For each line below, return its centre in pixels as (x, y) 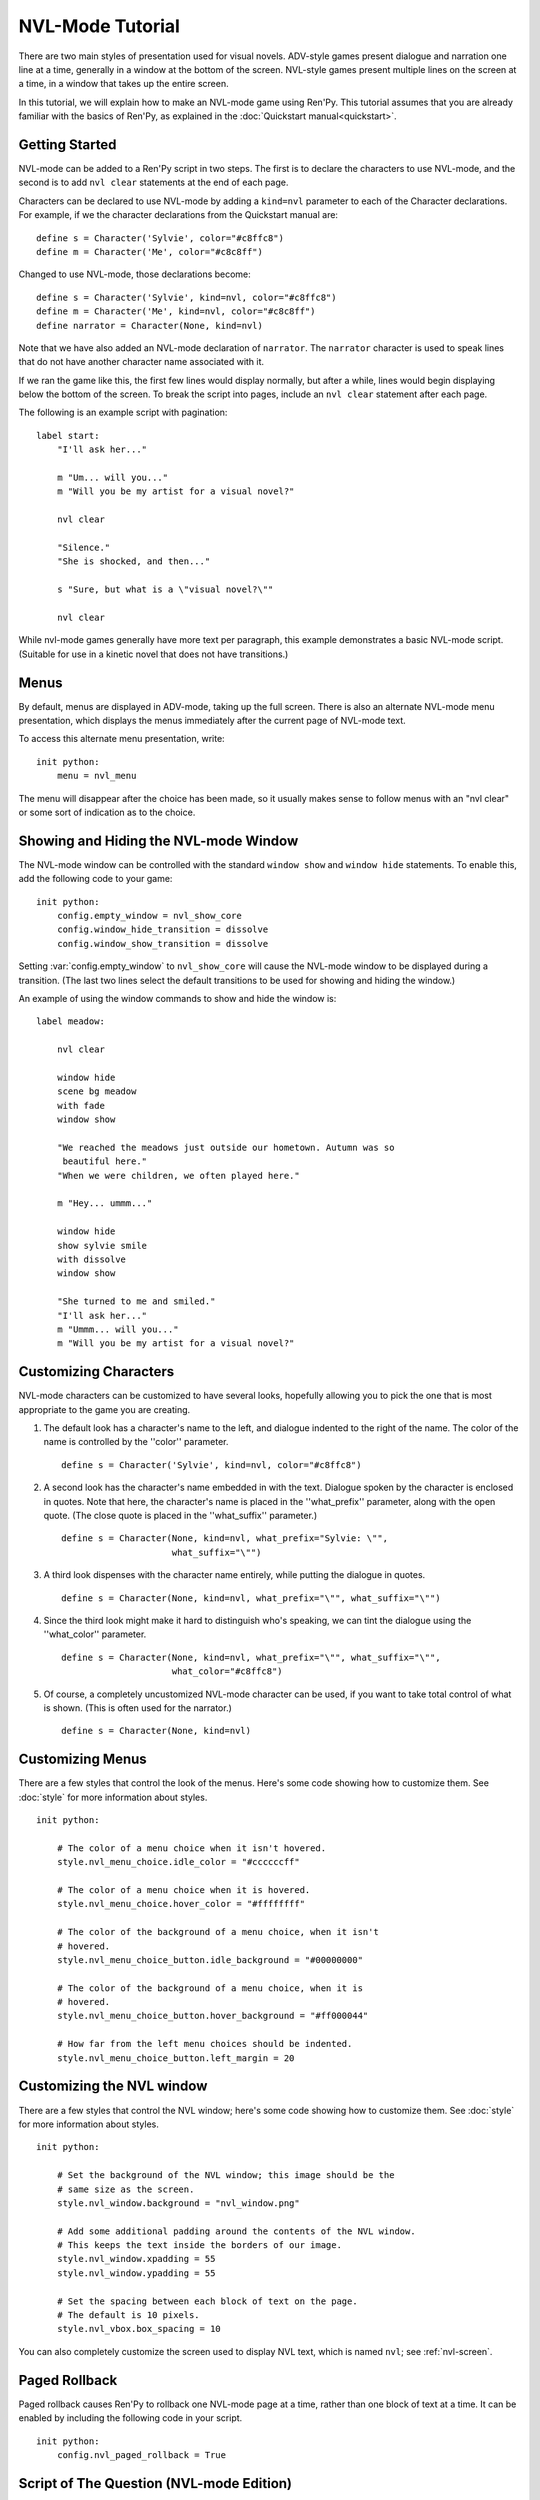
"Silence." (83, 547)
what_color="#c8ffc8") (227, 1671)
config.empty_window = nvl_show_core (149, 916)
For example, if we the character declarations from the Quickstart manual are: (178, 215)
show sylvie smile (102, 1245)
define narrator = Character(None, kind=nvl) (150, 325)
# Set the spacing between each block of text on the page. (207, 2301)
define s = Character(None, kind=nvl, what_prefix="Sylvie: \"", (225, 1538)
